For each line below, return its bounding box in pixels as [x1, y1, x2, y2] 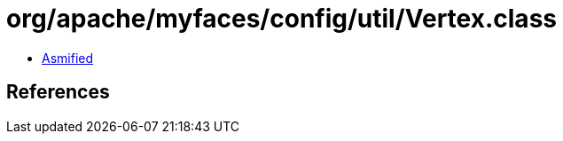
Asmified [42, 50, 94, 66]
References [6, 81, 110, 104]
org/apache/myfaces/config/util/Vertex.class [6, 4, 557, 34]
